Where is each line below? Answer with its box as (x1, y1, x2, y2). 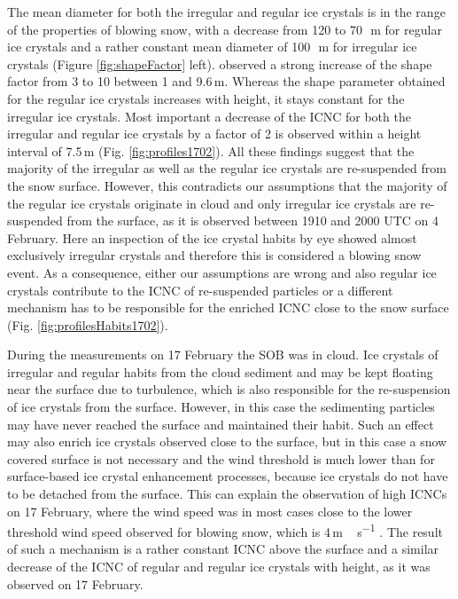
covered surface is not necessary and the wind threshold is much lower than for (7, 449, 435, 468)
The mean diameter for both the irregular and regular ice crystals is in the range (7, 3, 446, 20)
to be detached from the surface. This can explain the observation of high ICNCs (7, 485, 447, 503)
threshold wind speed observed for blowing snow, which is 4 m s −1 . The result (7, 520, 443, 540)
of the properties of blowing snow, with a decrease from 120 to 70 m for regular (7, 20, 442, 38)
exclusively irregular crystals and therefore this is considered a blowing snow (7, 246, 422, 264)
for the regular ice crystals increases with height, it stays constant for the (7, 89, 405, 107)
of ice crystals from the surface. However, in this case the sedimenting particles (7, 398, 435, 416)
